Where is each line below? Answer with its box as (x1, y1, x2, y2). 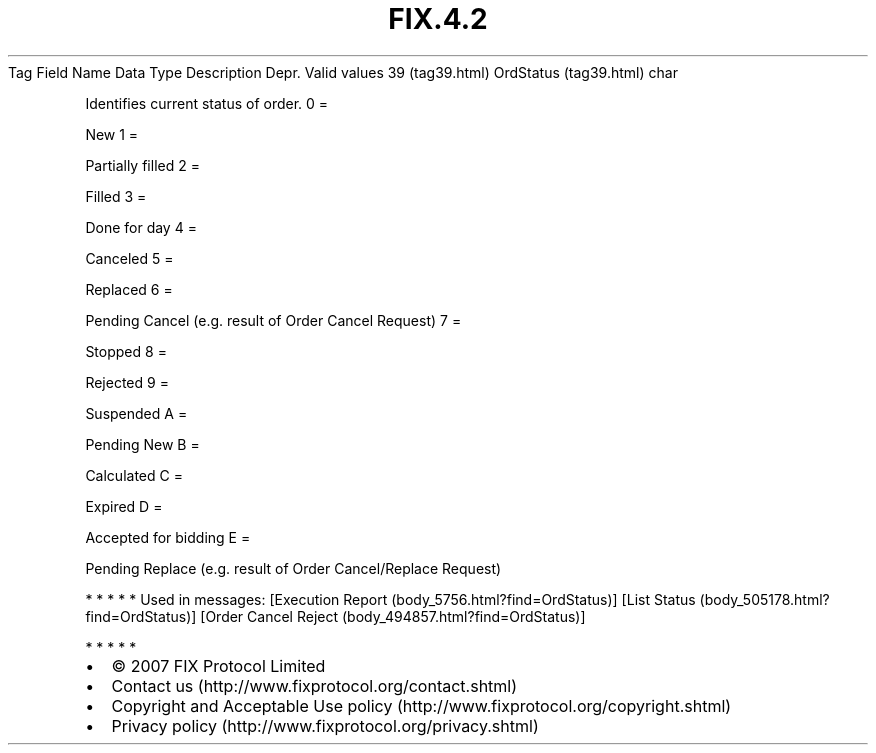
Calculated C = (85, 466, 183, 484)
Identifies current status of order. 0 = (85, 94, 329, 112)
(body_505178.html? (699, 590, 830, 608)
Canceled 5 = (85, 249, 174, 267)
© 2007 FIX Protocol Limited (111, 655, 326, 676)
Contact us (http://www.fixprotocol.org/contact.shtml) (111, 675, 518, 696)
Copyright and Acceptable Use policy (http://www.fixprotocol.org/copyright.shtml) (111, 695, 732, 716)
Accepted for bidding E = (85, 528, 251, 546)
